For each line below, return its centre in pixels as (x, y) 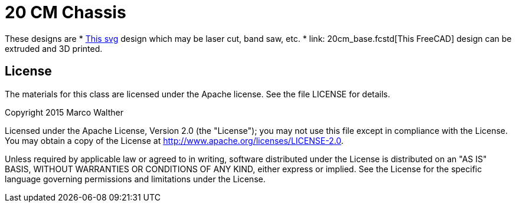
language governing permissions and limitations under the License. (135, 179)
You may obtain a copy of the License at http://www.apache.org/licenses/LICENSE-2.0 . (174, 140)
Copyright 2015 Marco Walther (64, 112)
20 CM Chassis (66, 12)
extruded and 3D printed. (54, 48)
